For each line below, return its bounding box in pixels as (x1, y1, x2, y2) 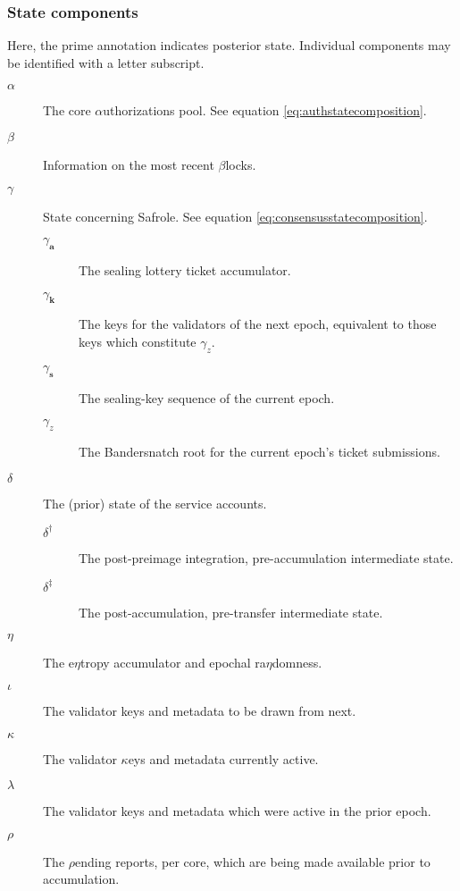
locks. (225, 156, 256, 173)
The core (43, 101, 91, 120)
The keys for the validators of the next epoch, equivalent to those (79, 315, 437, 333)
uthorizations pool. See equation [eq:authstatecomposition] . (103, 101, 427, 120)
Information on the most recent (43, 156, 214, 173)
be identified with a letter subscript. (7, 53, 205, 71)
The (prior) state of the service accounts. (43, 493, 267, 512)
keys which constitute (79, 332, 197, 350)
